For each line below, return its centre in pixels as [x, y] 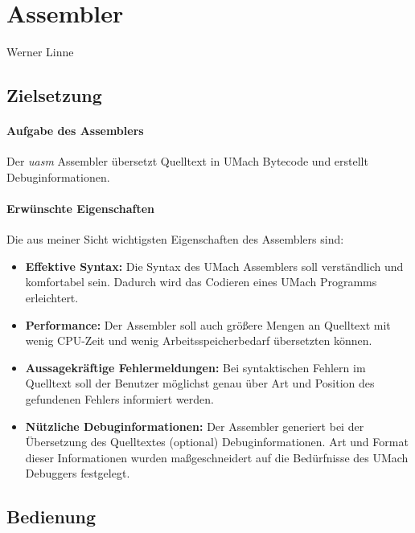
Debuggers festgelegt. [78, 473]
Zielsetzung [54, 95]
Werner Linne [40, 52]
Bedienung [51, 517]
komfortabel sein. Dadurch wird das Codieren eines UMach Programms [201, 282]
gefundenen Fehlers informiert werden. [119, 399]
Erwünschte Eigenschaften [81, 209]
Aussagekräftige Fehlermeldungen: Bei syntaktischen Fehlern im [195, 367]
